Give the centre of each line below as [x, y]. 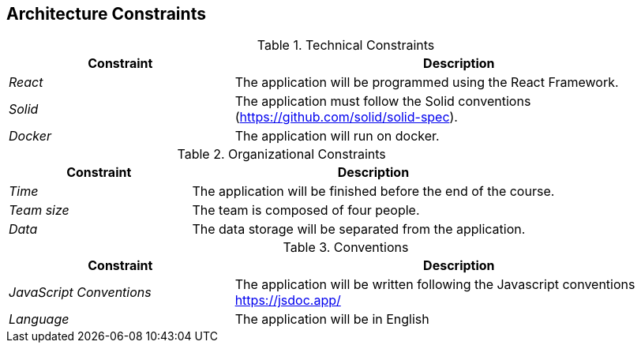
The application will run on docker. [337, 136]
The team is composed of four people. [306, 210]
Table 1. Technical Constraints [346, 45]
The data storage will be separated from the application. [359, 229]
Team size [39, 210]
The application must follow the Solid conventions [383, 101]
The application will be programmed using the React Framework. [427, 83]
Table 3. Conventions [346, 248]
